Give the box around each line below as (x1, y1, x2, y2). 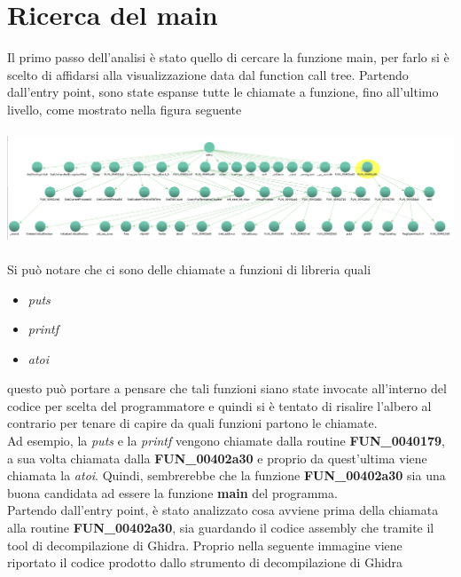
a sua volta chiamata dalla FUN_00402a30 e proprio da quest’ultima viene (7, 448, 427, 467)
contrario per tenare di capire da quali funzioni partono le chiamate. (7, 414, 378, 432)
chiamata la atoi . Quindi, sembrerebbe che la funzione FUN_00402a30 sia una (7, 466, 446, 485)
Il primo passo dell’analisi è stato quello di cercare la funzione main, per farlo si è (7, 48, 449, 67)
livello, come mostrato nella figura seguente (7, 99, 242, 118)
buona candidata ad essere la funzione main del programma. (7, 483, 338, 502)
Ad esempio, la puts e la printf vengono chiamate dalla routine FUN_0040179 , (7, 431, 445, 450)
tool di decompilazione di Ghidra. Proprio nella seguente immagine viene (7, 535, 402, 554)
